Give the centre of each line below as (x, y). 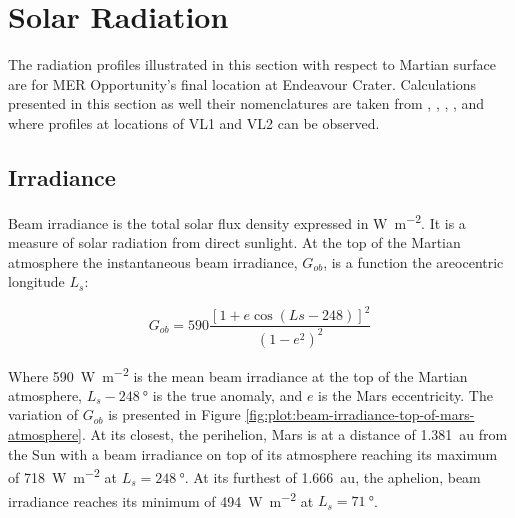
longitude (36, 281)
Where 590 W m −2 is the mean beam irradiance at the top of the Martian (238, 374)
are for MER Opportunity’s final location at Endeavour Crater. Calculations (242, 83)
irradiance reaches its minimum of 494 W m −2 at (161, 499)
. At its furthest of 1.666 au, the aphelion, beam (332, 476)
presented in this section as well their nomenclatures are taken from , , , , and (246, 103)
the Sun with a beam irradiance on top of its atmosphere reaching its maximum (253, 453)
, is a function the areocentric (413, 261)
